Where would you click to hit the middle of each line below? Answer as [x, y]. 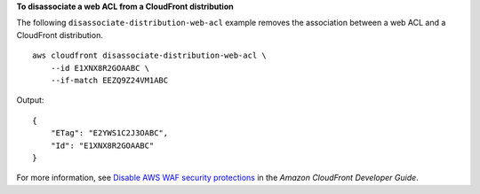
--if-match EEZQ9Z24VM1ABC [109, 80]
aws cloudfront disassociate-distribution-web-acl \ [149, 56]
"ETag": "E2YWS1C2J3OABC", [109, 133]
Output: [30, 100]
